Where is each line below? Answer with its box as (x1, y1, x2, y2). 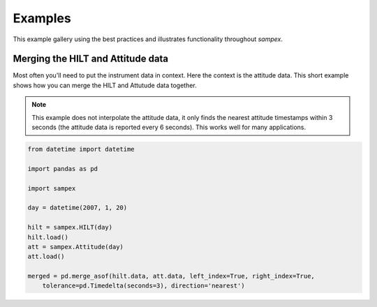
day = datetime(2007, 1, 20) (27, 204, 128, 212)
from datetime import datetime (27, 145, 135, 153)
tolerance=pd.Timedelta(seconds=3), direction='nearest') (42, 282, 245, 290)
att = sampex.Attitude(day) (27, 243, 124, 250)
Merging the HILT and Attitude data (13, 53, 169, 65)
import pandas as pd (27, 165, 98, 172)
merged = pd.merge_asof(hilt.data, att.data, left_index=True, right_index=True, (27, 272, 316, 280)
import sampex (27, 184, 76, 192)
